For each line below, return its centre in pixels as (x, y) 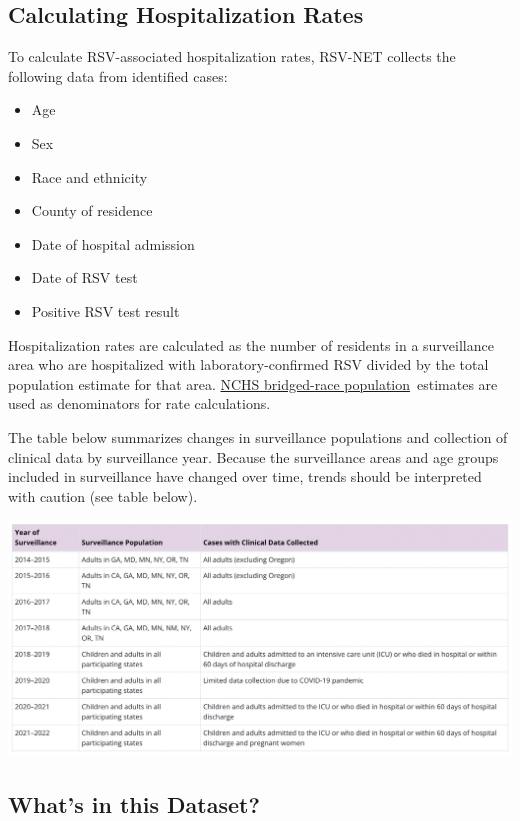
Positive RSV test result (105, 310)
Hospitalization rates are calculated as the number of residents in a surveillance (251, 344)
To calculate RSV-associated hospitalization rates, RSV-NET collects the (232, 56)
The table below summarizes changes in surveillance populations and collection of (258, 436)
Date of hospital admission (113, 243)
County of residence (92, 210)
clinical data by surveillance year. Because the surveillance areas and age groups (253, 456)
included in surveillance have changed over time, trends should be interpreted (245, 476)
